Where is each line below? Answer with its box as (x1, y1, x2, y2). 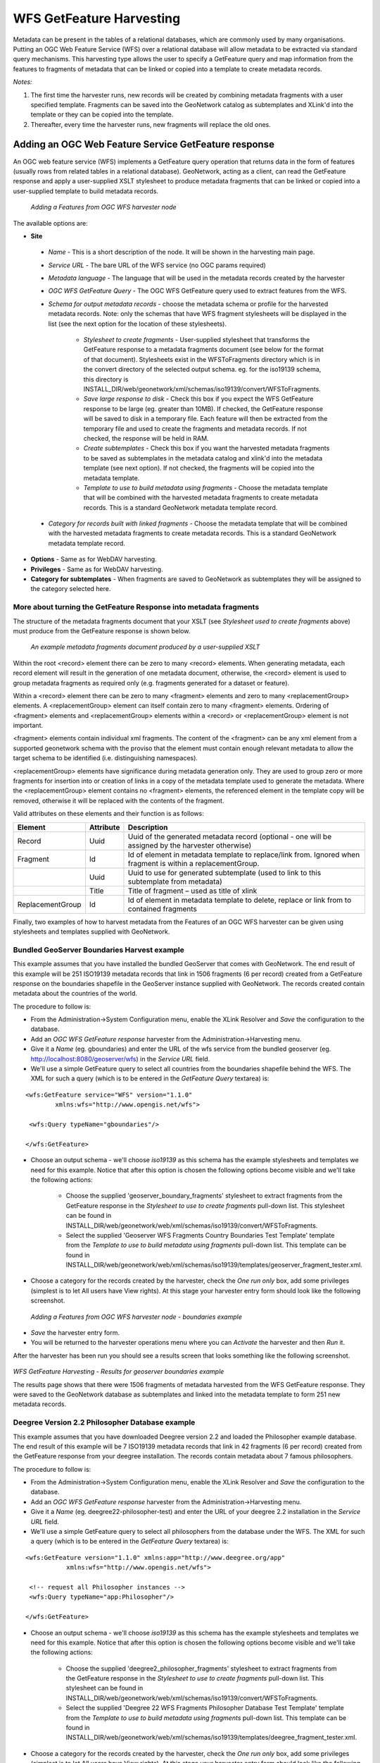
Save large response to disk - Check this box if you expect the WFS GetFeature (83, 395, 314, 403)
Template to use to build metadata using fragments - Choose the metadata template (83, 483, 329, 492)
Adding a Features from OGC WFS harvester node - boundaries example (30, 1312, 242, 1321)
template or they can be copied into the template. (30, 110, 174, 119)
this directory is (83, 374, 129, 384)
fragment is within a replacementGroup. (127, 858, 260, 868)
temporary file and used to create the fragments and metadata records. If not (83, 424, 308, 433)
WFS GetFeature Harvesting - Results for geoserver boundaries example (13, 1367, 224, 1376)
